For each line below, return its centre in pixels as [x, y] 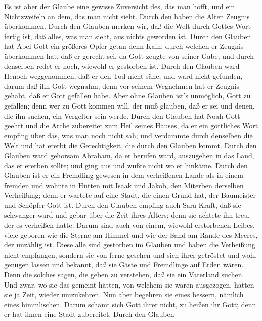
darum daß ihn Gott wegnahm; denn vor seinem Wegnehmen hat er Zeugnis [122, 85]
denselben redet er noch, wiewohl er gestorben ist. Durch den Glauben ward [122, 66]
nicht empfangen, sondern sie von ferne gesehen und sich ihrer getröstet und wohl [130, 254]
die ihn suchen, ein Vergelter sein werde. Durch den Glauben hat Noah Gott [122, 115]
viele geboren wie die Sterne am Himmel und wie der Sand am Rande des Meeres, [131, 235]
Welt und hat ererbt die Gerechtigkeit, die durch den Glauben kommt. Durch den [130, 145]
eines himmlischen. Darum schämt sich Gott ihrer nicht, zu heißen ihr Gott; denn [130, 304]
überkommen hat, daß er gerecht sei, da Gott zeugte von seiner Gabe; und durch [129, 56]
